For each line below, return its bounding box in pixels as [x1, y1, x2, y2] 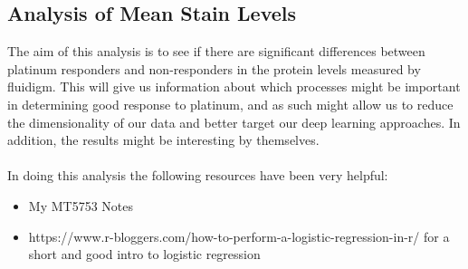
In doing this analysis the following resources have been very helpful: [7, 166, 388, 185]
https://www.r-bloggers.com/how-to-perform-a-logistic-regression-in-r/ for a [28, 226, 450, 245]
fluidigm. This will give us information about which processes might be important [7, 77, 461, 96]
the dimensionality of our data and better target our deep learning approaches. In [7, 112, 461, 131]
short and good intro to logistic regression [28, 245, 261, 264]
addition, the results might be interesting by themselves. [7, 130, 320, 149]
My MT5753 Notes [28, 196, 133, 215]
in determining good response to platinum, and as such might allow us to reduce [7, 94, 454, 113]
